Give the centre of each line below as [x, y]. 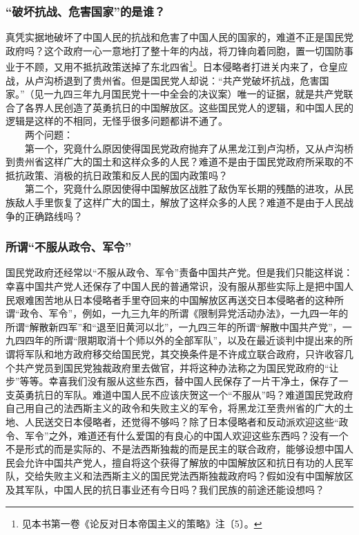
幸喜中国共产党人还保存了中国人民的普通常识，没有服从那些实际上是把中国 [175, 286]
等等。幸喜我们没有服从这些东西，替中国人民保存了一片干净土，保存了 [179, 381]
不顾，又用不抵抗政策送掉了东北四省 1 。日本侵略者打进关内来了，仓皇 [181, 66]
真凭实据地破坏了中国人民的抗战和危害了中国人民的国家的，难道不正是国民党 [179, 37]
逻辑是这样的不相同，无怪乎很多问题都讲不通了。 [117, 121]
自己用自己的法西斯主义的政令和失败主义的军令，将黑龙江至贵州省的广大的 [175, 408]
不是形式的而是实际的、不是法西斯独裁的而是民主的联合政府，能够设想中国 [175, 449]
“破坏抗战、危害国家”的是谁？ [86, 11]
